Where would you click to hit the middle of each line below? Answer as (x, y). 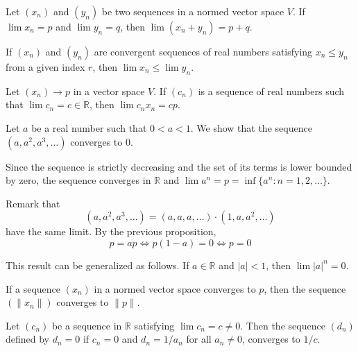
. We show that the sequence (251, 127)
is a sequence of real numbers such (271, 91)
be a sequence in (87, 325)
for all (199, 339)
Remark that (33, 203)
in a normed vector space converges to (175, 288)
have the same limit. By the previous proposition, (111, 231)
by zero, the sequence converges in (78, 180)
